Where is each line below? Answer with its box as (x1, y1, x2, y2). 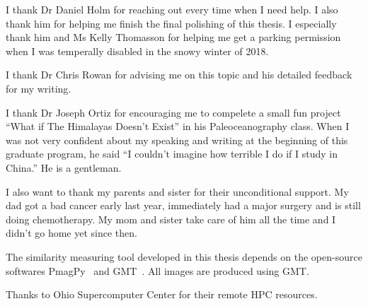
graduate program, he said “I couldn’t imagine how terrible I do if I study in (6, 146, 338, 161)
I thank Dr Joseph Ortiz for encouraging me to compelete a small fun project (6, 105, 341, 119)
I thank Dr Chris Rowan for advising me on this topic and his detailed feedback (6, 67, 352, 82)
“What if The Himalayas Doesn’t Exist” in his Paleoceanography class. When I (6, 119, 350, 134)
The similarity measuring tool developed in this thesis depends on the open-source (6, 249, 362, 264)
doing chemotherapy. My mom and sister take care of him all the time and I (6, 211, 336, 226)
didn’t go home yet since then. (6, 225, 137, 240)
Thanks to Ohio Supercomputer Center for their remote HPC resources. (6, 287, 318, 302)
